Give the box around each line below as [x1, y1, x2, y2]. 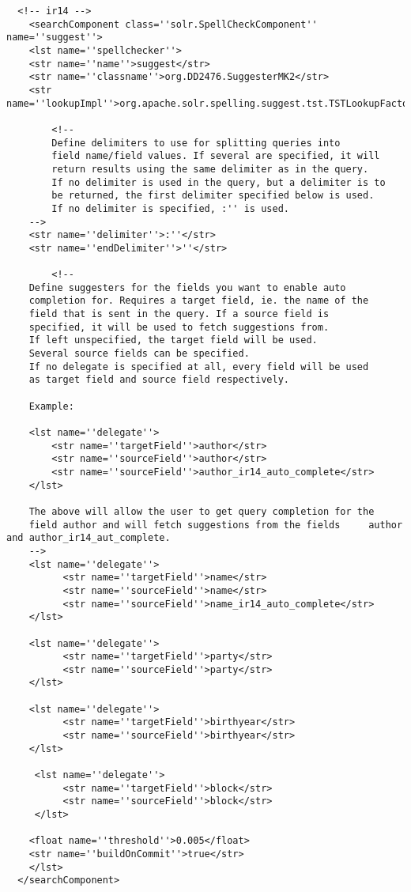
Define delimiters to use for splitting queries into [51, 137, 341, 149]
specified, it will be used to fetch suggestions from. [28, 321, 330, 333]
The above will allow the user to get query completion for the [28, 505, 375, 517]
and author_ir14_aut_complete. [6, 532, 171, 544]
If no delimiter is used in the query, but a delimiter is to [51, 176, 386, 188]
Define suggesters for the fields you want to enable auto [28, 282, 346, 293]
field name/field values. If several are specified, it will [51, 150, 380, 162]
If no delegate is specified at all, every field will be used [28, 361, 369, 372]
